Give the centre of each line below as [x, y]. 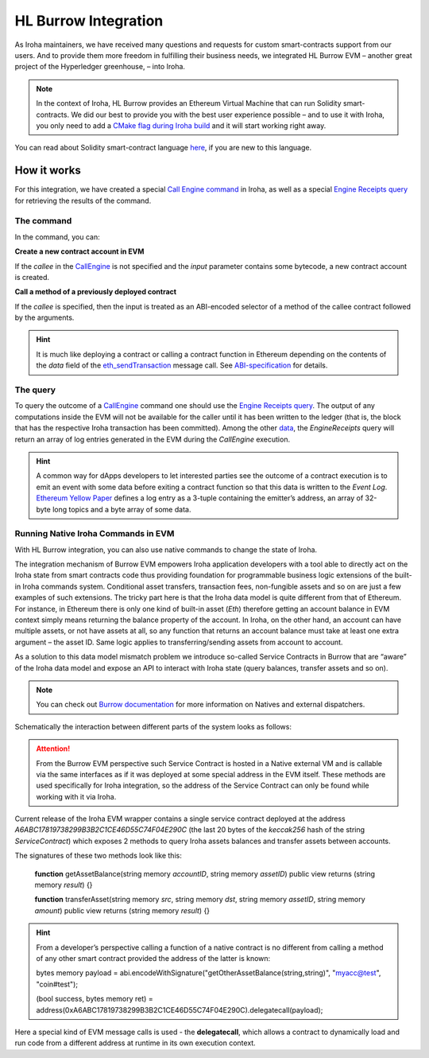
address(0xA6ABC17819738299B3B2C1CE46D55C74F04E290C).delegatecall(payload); [180, 1009]
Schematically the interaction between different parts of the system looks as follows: [153, 726]
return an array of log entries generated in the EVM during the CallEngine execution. [152, 439]
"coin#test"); [57, 984]
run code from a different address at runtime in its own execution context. [135, 1043]
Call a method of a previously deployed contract [96, 292]
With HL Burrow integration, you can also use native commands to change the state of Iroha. [166, 550]
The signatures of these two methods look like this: [98, 856]
